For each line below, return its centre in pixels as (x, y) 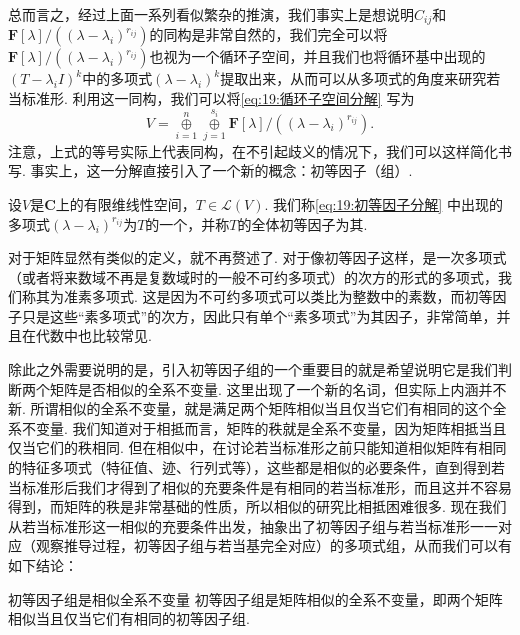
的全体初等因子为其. (302, 223)
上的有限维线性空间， (125, 203)
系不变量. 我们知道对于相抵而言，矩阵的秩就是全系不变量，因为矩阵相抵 (243, 427)
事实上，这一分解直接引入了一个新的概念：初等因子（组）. (221, 170)
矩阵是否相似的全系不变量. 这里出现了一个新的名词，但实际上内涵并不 (278, 388)
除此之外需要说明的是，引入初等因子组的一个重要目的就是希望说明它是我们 (253, 369)
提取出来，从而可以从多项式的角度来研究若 (360, 78)
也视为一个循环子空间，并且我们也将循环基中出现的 (317, 56)
